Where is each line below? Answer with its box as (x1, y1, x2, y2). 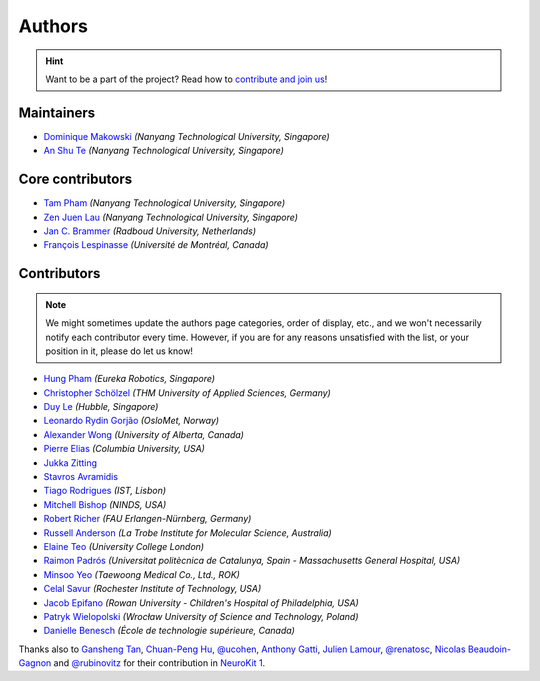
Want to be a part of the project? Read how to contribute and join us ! (45, 73, 328, 85)
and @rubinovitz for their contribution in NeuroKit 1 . (53, 657, 266, 669)
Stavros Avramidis (43, 471, 119, 483)
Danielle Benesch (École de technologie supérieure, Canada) (43, 625, 295, 637)
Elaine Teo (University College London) (43, 540, 205, 552)
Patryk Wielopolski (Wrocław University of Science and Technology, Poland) (43, 610, 359, 622)
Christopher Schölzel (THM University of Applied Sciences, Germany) (43, 386, 332, 399)
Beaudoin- (467, 643, 512, 655)
